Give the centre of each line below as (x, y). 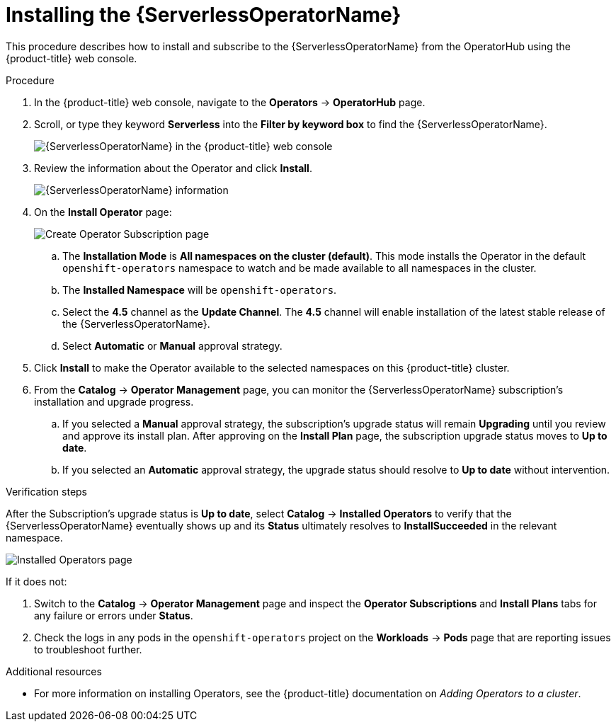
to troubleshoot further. (88, 649)
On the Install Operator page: (103, 212)
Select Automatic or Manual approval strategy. (172, 345)
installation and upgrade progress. (114, 401)
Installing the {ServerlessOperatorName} (204, 15)
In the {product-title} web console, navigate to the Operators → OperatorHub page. (230, 102)
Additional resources (54, 671)
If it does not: (36, 581)
